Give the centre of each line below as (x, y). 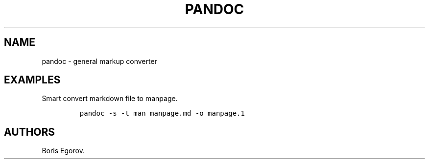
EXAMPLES (32, 80)
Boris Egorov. (63, 151)
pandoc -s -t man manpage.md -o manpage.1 (162, 113)
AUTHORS (30, 132)
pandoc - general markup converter (99, 61)
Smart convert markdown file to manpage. (110, 99)
